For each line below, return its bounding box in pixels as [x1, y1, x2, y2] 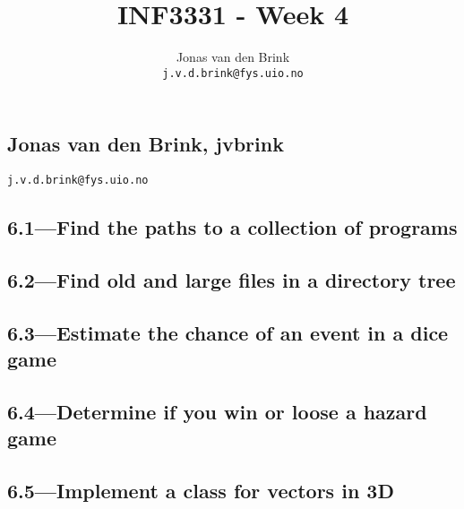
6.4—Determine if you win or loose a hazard [7, 397, 427, 425]
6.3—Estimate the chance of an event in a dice [7, 318, 449, 346]
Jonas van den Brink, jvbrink [7, 130, 284, 158]
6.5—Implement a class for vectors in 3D [7, 477, 394, 505]
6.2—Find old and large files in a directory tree [7, 266, 456, 294]
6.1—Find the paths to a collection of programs [7, 213, 458, 241]
